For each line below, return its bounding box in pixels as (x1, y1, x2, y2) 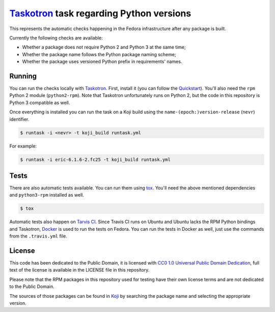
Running (9, 71, 37, 80)
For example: (9, 143, 37, 149)
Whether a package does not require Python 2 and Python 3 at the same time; (22, 44, 186, 51)
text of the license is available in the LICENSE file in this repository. (9, 267, 150, 273)
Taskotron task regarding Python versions (9, 8, 191, 19)
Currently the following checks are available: (9, 35, 103, 41)
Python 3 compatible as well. (9, 100, 70, 106)
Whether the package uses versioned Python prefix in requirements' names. (22, 59, 182, 65)
